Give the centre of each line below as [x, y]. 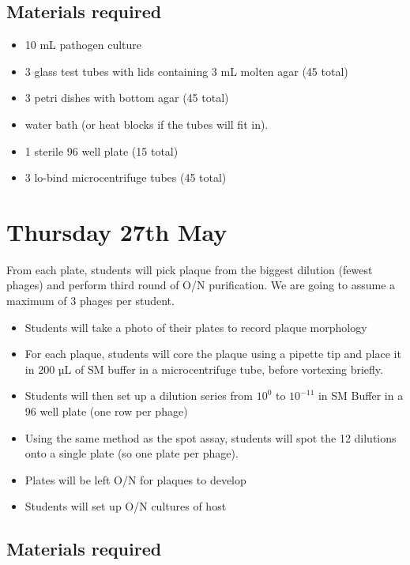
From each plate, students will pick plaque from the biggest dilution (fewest [190, 269]
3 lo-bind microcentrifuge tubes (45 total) [126, 177]
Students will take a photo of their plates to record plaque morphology [196, 327]
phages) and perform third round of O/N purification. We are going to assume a [201, 285]
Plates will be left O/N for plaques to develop [135, 479]
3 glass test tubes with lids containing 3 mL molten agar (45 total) [186, 71]
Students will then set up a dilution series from [139, 395]
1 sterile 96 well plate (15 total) [102, 151]
